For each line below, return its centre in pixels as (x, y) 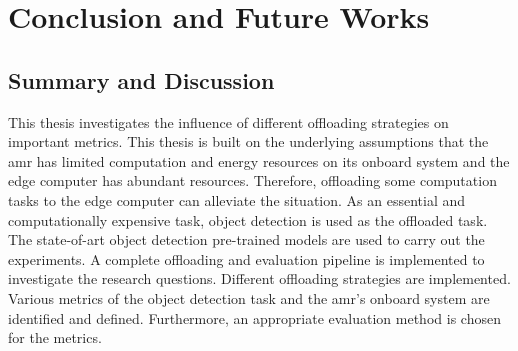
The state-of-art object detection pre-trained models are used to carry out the (246, 239)
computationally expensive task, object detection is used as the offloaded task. (248, 219)
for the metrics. (55, 337)
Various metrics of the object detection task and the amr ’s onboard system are (249, 297)
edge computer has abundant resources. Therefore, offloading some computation (252, 180)
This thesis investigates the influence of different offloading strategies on (228, 121)
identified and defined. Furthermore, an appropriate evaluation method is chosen (254, 317)
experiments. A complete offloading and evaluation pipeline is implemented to (246, 258)
